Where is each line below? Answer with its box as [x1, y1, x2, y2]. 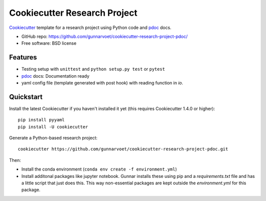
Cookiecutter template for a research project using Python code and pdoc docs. [9, 25, 172, 30]
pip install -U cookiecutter [18, 124, 88, 130]
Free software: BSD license [21, 40, 76, 46]
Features [9, 53, 37, 61]
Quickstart [9, 92, 43, 101]
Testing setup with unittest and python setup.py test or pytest [21, 66, 165, 72]
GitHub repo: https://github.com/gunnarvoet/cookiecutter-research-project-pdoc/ [21, 33, 188, 39]
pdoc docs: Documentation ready [21, 73, 90, 79]
